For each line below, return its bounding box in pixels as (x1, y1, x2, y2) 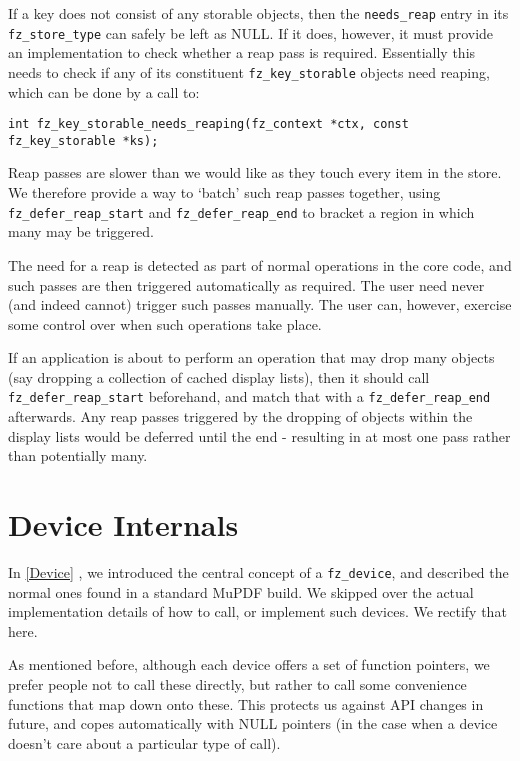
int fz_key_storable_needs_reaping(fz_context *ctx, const (8, 117, 409, 132)
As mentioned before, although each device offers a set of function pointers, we (8, 654, 490, 675)
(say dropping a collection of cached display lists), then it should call (8, 366, 430, 387)
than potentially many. (8, 445, 148, 466)
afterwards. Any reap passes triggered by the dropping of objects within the (8, 406, 473, 427)
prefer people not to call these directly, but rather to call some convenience (8, 674, 467, 695)
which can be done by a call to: (8, 81, 200, 102)
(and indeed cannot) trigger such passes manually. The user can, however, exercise (8, 294, 512, 315)
